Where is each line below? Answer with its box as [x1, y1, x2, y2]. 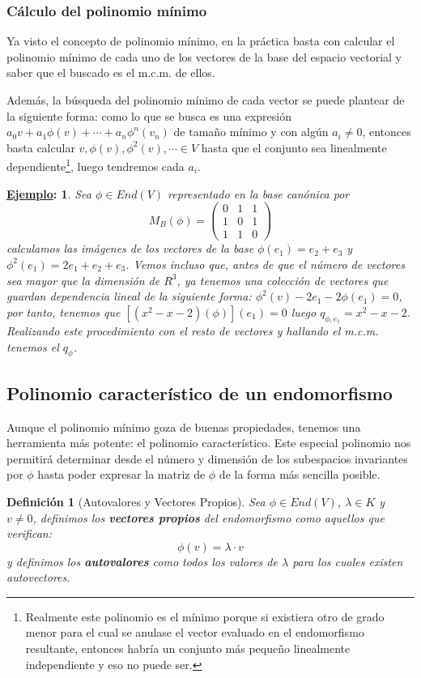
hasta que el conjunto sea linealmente [201, 139, 387, 156]
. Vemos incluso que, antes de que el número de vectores [125, 255, 405, 272]
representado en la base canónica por [168, 185, 350, 202]
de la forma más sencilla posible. [219, 466, 381, 483]
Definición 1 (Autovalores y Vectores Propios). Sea [6, 493, 266, 510]
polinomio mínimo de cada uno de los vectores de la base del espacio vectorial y [6, 48, 402, 65]
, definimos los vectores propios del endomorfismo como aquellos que [32, 509, 385, 526]
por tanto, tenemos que [6, 303, 121, 320]
